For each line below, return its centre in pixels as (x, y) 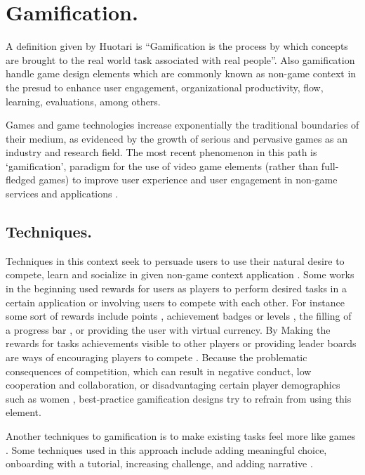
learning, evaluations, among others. (83, 101)
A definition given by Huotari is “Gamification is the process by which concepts (177, 46)
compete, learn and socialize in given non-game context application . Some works (180, 274)
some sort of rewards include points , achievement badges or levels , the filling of (179, 316)
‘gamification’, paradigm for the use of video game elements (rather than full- (172, 165)
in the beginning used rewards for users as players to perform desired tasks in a (176, 288)
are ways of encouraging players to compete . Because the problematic (157, 357)
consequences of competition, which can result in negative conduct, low (159, 371)
